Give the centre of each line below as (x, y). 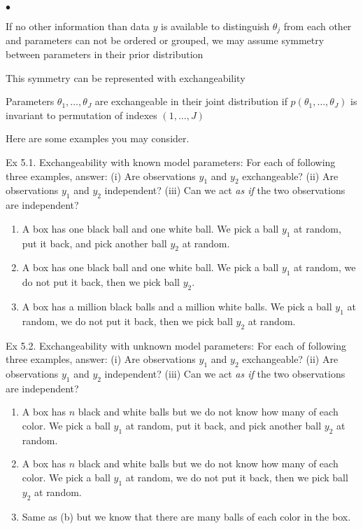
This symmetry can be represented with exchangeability (126, 77)
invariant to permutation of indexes (81, 115)
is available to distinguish (215, 26)
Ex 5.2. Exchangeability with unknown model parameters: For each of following (176, 345)
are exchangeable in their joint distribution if (191, 101)
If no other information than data (78, 26)
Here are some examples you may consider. (98, 138)
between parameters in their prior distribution (105, 54)
